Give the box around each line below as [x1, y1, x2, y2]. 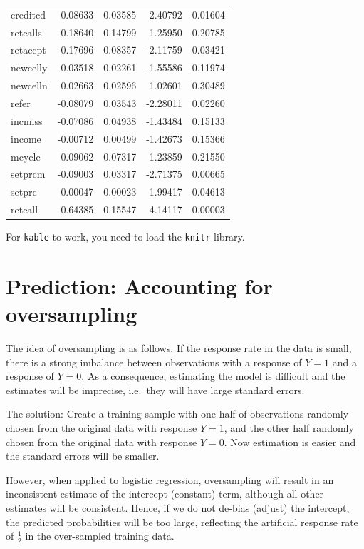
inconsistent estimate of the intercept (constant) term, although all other [6, 486, 324, 501]
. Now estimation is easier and [224, 434, 356, 449]
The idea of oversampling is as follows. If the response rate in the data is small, [6, 341, 352, 356]
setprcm [11, 166, 46, 181]
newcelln [11, 78, 48, 93]
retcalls [11, 24, 42, 39]
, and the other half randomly [224, 420, 354, 435]
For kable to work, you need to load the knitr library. [6, 229, 245, 244]
